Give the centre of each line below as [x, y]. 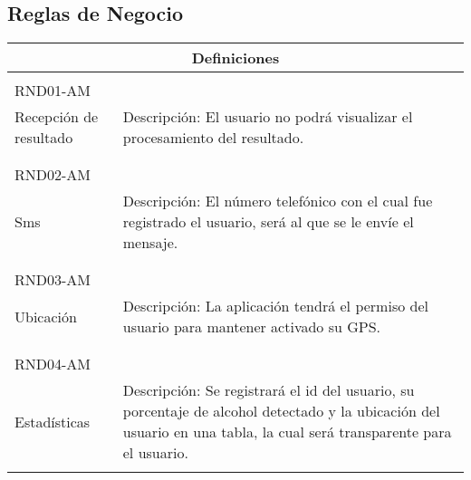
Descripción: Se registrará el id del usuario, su [269, 390]
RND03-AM [53, 280]
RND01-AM [53, 91]
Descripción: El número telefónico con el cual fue [278, 201]
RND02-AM [53, 175]
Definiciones [235, 58]
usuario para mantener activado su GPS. [251, 327]
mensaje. [150, 243]
